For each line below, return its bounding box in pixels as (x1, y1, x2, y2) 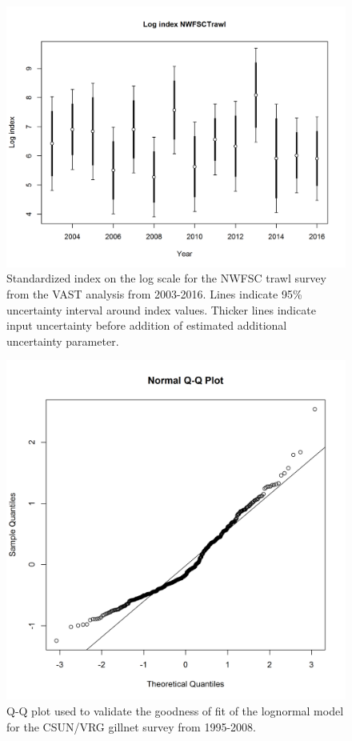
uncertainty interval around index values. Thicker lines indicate (6, 301, 316, 318)
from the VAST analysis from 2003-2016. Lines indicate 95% (6, 286, 302, 302)
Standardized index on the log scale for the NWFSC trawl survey (6, 270, 326, 286)
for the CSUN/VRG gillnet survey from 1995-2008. (6, 718, 256, 735)
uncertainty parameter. (6, 332, 119, 349)
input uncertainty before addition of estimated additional (6, 317, 287, 334)
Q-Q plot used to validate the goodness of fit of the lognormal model (6, 703, 344, 719)
